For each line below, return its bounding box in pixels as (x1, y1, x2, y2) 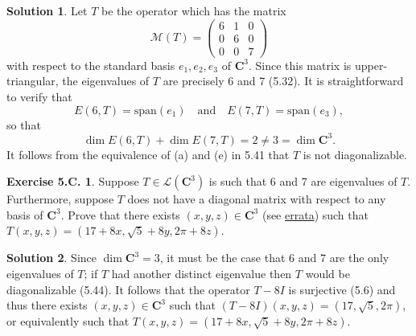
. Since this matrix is (248, 56, 352, 73)
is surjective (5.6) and (288, 281, 396, 297)
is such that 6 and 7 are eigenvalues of (208, 173, 397, 190)
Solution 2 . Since (6, 249, 97, 266)
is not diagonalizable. (303, 145, 407, 162)
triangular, (6, 72, 59, 89)
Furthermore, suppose (6, 191, 114, 207)
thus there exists (6, 297, 88, 313)
